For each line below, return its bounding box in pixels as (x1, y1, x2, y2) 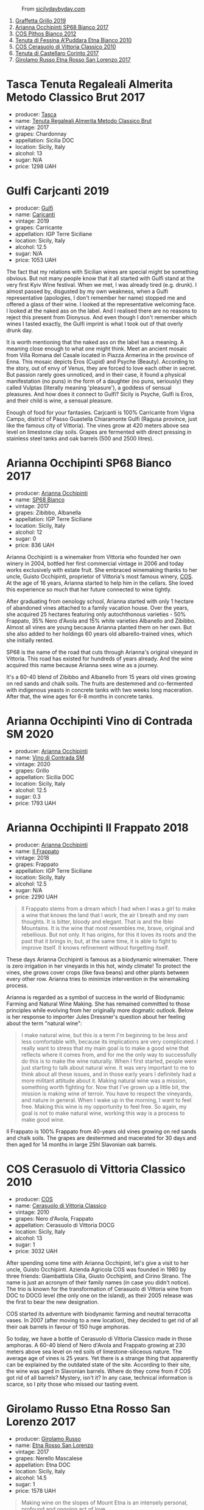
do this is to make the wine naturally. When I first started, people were (21, 1057, 197, 1065)
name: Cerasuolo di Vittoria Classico (15, 1202, 107, 1209)
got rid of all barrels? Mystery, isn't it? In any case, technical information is (6, 1374, 193, 1381)
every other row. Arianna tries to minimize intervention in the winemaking (6, 975, 190, 982)
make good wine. (21, 1116, 65, 1123)
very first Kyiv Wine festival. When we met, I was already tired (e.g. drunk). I (6, 281, 197, 288)
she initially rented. (6, 636, 54, 644)
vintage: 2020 (15, 760, 51, 768)
